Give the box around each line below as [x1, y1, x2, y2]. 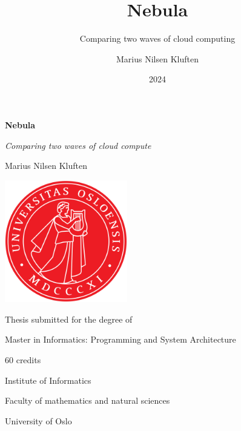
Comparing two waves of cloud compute [5, 139, 151, 151]
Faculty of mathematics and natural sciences [5, 394, 170, 407]
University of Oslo [5, 414, 72, 427]
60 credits [5, 354, 41, 366]
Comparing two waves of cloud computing [79, 32, 236, 45]
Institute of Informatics [5, 373, 91, 386]
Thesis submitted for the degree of [5, 312, 133, 325]
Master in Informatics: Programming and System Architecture [5, 333, 236, 346]
